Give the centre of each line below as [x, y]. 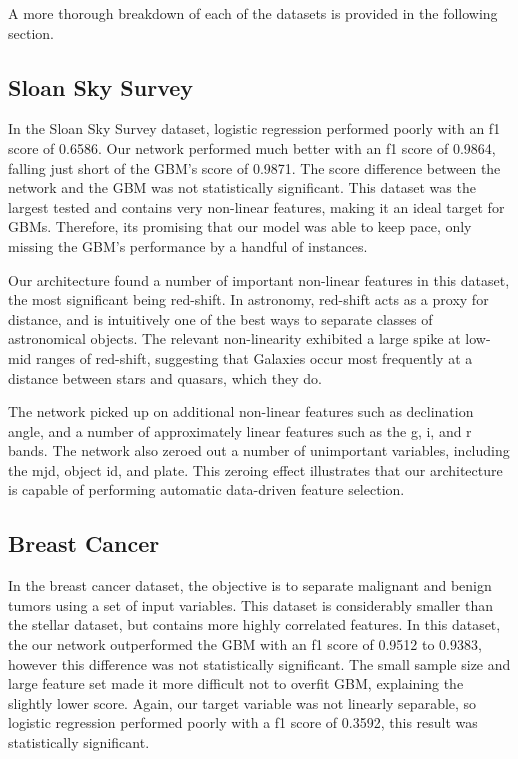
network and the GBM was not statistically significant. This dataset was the [242, 187]
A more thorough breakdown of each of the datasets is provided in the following [253, 13]
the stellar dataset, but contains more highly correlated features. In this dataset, [254, 624]
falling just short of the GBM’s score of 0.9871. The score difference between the [254, 167]
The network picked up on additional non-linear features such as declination [241, 411]
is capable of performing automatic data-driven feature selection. [206, 489]
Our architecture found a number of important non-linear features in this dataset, [259, 279]
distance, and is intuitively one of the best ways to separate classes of [220, 318]
